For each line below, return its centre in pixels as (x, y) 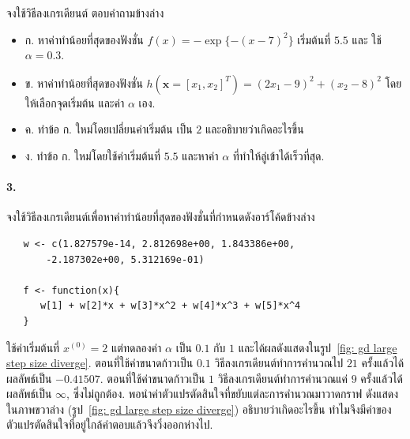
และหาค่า (200, 155)
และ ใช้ (367, 39)
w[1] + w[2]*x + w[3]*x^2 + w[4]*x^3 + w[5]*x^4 (170, 306)
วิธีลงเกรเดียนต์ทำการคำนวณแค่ (282, 378)
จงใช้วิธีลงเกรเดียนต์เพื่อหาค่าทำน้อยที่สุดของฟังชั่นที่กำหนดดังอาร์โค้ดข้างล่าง (161, 217)
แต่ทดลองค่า (137, 347)
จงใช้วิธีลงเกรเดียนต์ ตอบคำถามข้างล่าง (85, 13)
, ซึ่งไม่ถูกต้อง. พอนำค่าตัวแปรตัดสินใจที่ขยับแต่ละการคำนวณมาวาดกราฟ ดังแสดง (233, 394)
